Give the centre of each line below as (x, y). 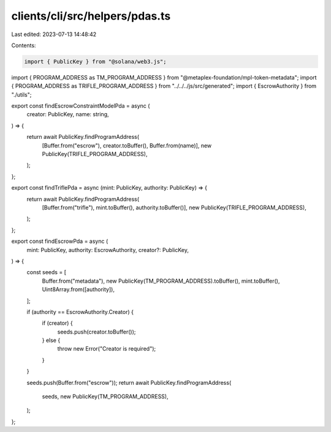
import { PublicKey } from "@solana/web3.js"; (95, 61)
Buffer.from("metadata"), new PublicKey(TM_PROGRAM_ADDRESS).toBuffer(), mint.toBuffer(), (161, 281)
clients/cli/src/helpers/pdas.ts (91, 16)
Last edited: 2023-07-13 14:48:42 (54, 34)
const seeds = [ (47, 272)
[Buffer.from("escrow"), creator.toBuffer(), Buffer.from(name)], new (127, 145)
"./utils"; (21, 94)
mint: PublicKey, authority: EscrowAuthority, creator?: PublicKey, (108, 250)
